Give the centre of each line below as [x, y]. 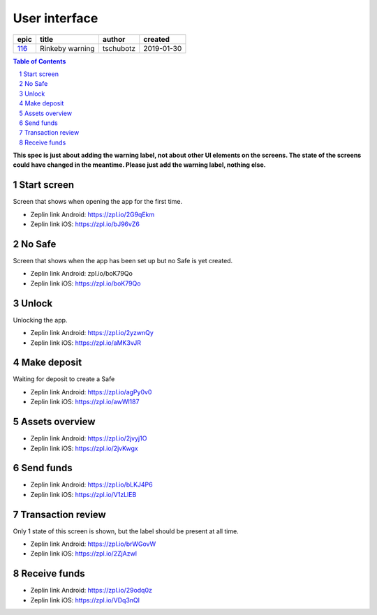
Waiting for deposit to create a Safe [64, 379]
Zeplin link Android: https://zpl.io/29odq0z [91, 591]
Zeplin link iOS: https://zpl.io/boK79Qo [86, 283]
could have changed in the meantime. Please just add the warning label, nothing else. [139, 165]
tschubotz [119, 48]
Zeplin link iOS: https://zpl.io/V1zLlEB [83, 494]
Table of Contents [39, 61]
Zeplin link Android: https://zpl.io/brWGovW [93, 544]
